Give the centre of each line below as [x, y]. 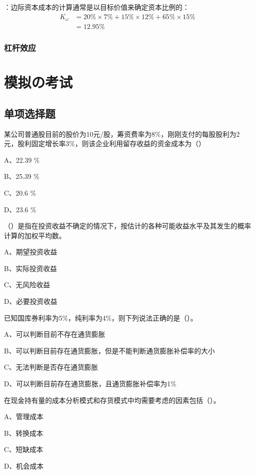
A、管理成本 [24, 416]
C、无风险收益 [27, 285]
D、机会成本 [24, 466]
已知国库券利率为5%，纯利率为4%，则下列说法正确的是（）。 [101, 317]
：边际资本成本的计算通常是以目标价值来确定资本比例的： [97, 7]
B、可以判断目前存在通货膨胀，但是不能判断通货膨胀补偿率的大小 [109, 350]
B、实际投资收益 [30, 268]
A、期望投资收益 [31, 252]
